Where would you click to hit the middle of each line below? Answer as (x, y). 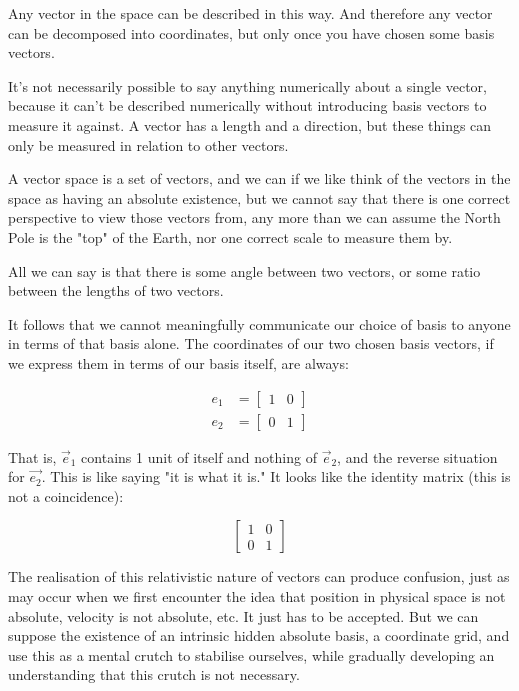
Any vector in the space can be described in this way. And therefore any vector (250, 13)
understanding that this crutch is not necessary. (154, 674)
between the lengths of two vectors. (116, 290)
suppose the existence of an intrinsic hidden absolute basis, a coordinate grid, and (259, 635)
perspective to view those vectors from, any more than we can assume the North (254, 217)
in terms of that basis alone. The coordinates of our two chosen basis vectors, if (251, 343)
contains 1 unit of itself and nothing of (199, 456)
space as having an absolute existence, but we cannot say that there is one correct (259, 197)
